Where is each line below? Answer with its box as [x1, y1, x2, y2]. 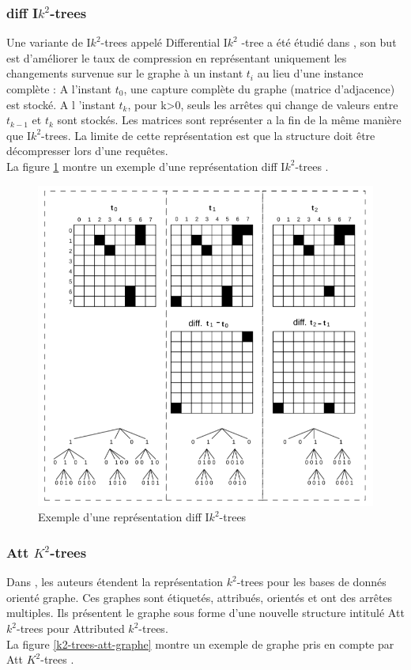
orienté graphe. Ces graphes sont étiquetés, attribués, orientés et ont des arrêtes [6, 589, 393, 605]
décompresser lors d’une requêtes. [6, 142, 168, 159]
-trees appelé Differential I [100, 34, 228, 51]
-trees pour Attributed [16, 620, 125, 637]
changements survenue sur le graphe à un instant [6, 65, 243, 81]
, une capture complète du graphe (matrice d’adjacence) [123, 81, 395, 97]
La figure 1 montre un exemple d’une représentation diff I [6, 157, 285, 174]
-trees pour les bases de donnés [236, 573, 386, 590]
